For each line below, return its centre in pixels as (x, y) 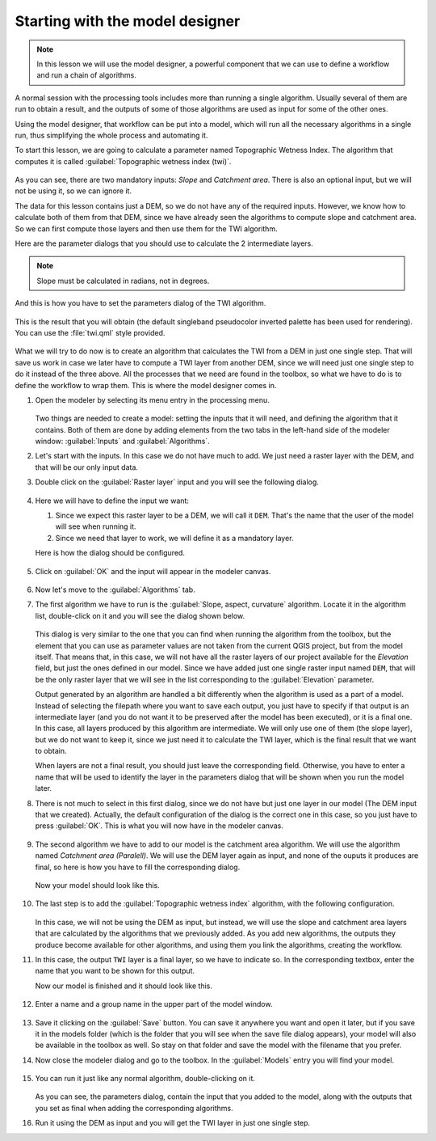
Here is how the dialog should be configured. (110, 553)
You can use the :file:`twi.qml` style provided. (90, 332)
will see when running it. (96, 526)
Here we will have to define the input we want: (112, 501)
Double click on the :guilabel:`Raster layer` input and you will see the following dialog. (177, 482)
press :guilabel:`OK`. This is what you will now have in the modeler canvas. (159, 826)
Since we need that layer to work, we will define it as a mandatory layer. (174, 538)
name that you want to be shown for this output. (115, 971)
